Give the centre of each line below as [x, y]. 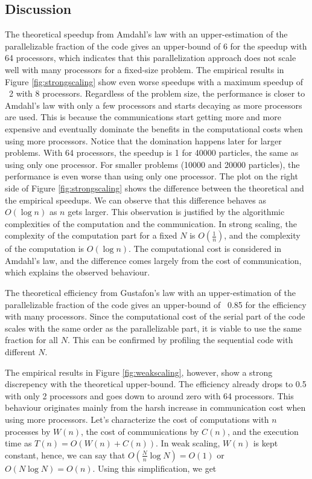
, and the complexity [262, 235]
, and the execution [263, 431]
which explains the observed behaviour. [78, 272]
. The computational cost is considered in [205, 249]
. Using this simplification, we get [154, 468]
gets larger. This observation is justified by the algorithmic [176, 212]
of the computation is [45, 249]
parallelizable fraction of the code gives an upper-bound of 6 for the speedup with [156, 46]
